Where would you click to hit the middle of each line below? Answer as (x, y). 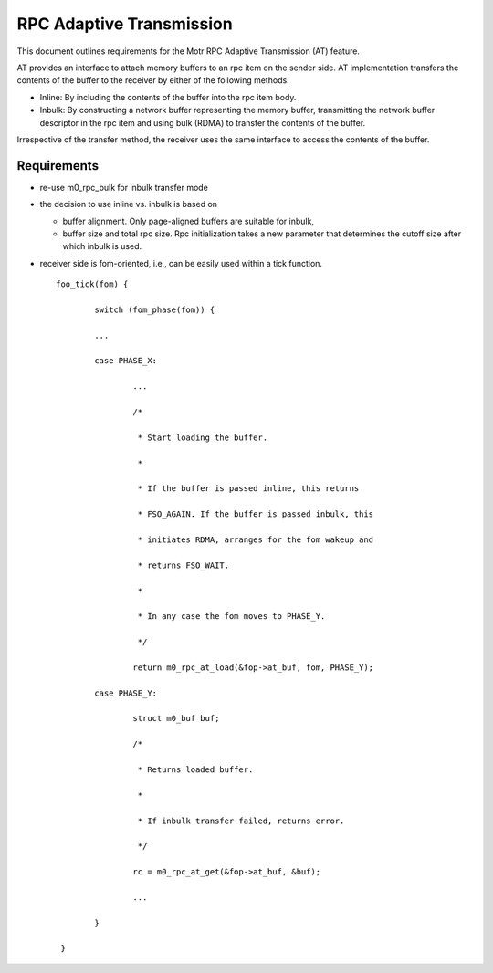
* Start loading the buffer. (203, 437)
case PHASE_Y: (126, 693)
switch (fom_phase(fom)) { (155, 309)
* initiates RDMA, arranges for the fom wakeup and (256, 539)
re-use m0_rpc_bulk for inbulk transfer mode (124, 187)
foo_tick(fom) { (92, 284)
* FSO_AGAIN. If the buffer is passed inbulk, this (256, 514)
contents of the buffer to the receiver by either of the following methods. (153, 80)
